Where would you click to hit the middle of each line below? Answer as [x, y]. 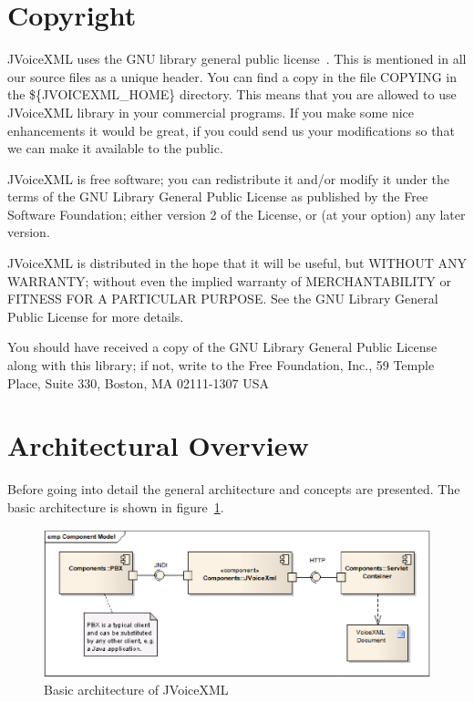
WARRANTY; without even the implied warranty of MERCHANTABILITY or [230, 280]
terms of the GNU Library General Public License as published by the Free [218, 196]
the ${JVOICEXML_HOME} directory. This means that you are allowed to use [232, 94]
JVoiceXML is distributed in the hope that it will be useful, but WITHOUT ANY [237, 263]
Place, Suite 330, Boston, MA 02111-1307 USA [139, 382]
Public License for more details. [96, 316]
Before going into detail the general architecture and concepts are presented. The [234, 489]
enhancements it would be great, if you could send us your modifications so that [231, 130]
